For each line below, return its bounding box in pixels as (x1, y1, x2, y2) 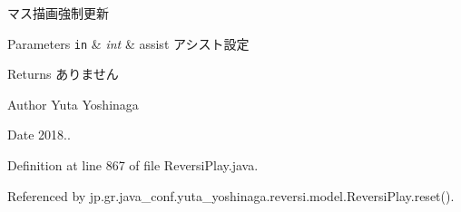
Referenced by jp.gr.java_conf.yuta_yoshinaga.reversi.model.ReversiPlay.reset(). (7, 186, 455, 205)
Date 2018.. (7, 125, 71, 144)
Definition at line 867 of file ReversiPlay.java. (7, 156, 259, 175)
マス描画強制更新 (7, 4, 109, 22)
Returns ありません (7, 64, 119, 83)
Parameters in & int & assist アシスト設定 (7, 34, 250, 53)
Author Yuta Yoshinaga (7, 94, 139, 113)
